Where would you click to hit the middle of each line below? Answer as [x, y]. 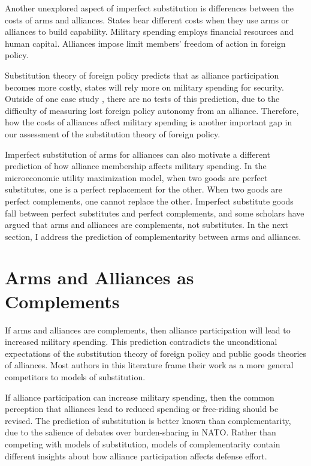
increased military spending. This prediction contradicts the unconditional [141, 342]
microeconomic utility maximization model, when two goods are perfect [136, 177]
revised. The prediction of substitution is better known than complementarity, [148, 420]
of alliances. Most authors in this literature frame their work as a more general [149, 365]
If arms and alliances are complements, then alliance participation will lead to [148, 330]
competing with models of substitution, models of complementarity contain [143, 444]
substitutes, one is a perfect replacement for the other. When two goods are [144, 189]
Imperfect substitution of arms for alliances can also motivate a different [138, 154]
